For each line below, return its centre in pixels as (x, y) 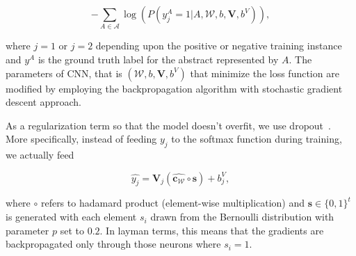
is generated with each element (71, 217)
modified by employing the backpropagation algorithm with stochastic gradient (174, 88)
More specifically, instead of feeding (81, 139)
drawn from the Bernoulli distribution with (242, 217)
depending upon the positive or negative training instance (219, 46)
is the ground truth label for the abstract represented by (158, 59)
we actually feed (40, 155)
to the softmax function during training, (257, 139)
